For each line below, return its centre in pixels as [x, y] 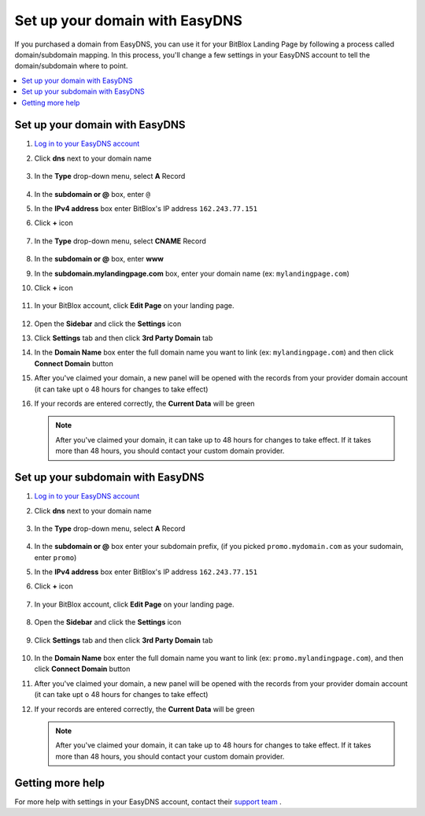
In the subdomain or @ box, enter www [99, 259]
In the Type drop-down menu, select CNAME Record [120, 241]
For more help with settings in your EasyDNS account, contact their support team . [148, 801]
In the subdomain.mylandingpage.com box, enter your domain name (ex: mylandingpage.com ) [192, 273]
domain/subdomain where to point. [71, 66]
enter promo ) [55, 557]
